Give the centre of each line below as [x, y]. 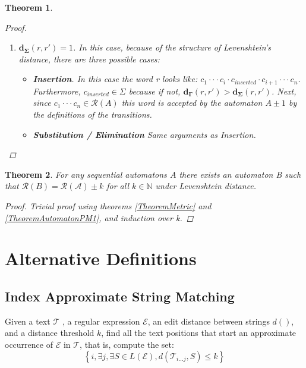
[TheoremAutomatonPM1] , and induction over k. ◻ [99, 217]
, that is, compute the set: [127, 344]
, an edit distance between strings [209, 321]
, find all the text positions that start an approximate [199, 333]
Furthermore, [57, 91]
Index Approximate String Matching [120, 296]
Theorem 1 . [29, 7]
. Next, [284, 91]
